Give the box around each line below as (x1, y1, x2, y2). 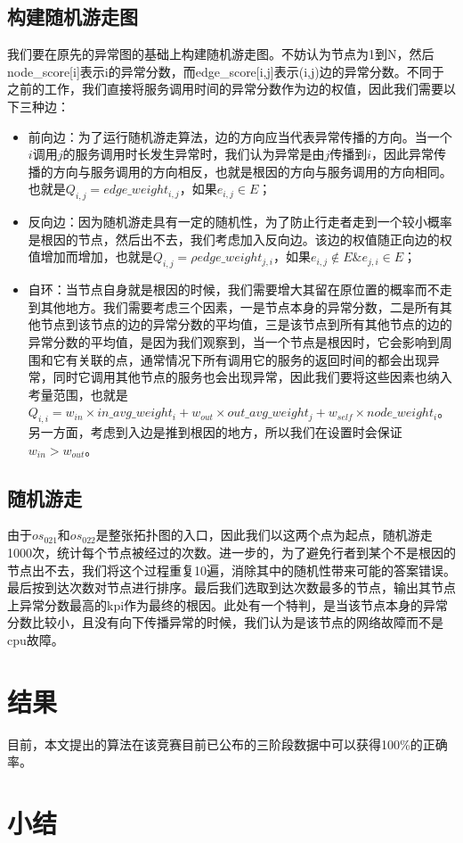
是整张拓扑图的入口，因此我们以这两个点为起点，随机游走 (95, 525, 433, 544)
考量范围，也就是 (28, 384, 128, 403)
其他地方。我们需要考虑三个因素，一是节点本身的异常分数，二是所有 (40, 297, 440, 316)
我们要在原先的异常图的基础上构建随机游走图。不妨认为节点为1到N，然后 (7, 45, 435, 63)
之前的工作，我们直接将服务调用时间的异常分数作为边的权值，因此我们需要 (7, 79, 443, 98)
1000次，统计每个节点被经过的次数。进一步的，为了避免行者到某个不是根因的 (7, 543, 456, 562)
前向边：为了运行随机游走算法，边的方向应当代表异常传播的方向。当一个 (28, 127, 452, 145)
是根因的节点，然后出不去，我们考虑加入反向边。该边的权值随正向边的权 (28, 229, 452, 248)
